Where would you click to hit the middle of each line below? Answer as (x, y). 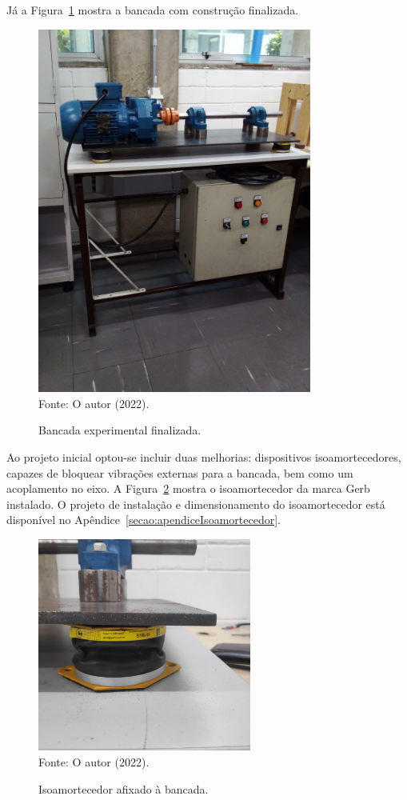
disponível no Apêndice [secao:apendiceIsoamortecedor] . (144, 520)
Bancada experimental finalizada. (120, 430)
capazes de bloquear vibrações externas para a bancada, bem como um (180, 472)
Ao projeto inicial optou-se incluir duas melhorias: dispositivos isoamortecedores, (204, 456)
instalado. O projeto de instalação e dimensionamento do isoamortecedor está (196, 504)
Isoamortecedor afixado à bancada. (124, 788)
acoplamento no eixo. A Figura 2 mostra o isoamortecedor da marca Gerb (188, 488)
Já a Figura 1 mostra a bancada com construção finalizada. (153, 10)
